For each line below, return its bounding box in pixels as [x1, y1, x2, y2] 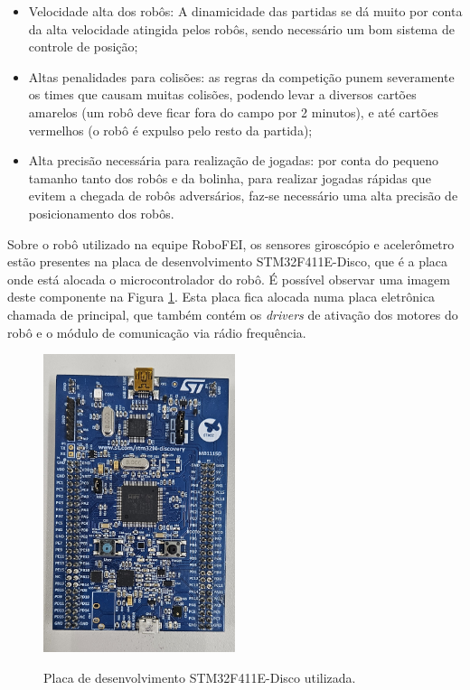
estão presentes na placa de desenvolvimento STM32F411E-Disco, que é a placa [7, 252, 448, 271]
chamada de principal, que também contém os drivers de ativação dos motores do [7, 304, 458, 323]
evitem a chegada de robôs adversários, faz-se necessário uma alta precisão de [28, 186, 458, 205]
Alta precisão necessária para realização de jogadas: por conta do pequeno [28, 151, 438, 170]
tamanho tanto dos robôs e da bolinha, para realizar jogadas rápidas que [28, 168, 431, 187]
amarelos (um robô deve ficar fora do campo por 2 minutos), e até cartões [28, 102, 438, 121]
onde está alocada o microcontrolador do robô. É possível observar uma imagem [7, 269, 450, 288]
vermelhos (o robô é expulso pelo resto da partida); [28, 120, 313, 139]
